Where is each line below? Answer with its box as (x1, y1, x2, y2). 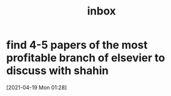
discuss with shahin (6, 64, 109, 78)
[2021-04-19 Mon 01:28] (6, 83, 67, 91)
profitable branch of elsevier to (6, 51, 165, 65)
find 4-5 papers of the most (6, 38, 148, 52)
